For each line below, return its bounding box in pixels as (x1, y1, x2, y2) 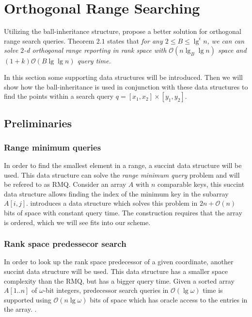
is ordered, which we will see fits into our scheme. (4, 217, 151, 227)
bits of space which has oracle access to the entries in (90, 294, 248, 304)
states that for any (107, 35, 163, 45)
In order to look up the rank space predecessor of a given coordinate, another (4, 257, 234, 267)
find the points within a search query (4, 91, 114, 101)
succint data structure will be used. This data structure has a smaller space (4, 266, 228, 276)
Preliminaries (4, 116, 72, 131)
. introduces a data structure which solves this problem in (26, 198, 198, 208)
